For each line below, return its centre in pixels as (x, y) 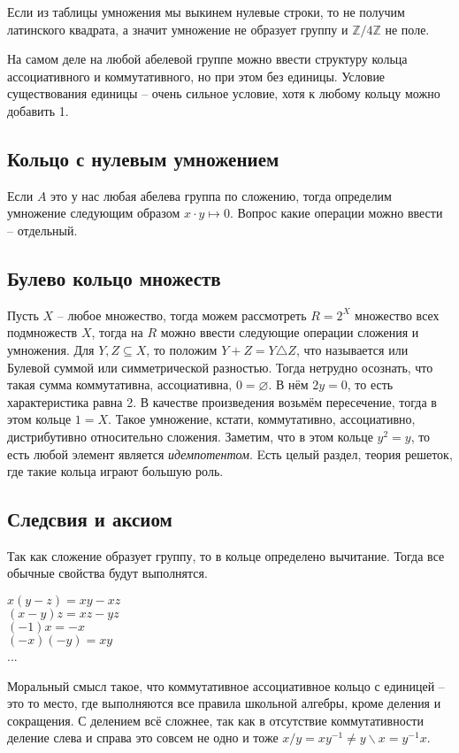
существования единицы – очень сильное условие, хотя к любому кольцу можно (224, 93)
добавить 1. (38, 110)
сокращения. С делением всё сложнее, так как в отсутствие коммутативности (215, 720)
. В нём (288, 384)
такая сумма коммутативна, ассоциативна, (120, 384)
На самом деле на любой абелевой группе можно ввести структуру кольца (207, 59)
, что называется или (352, 349)
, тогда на (117, 332)
